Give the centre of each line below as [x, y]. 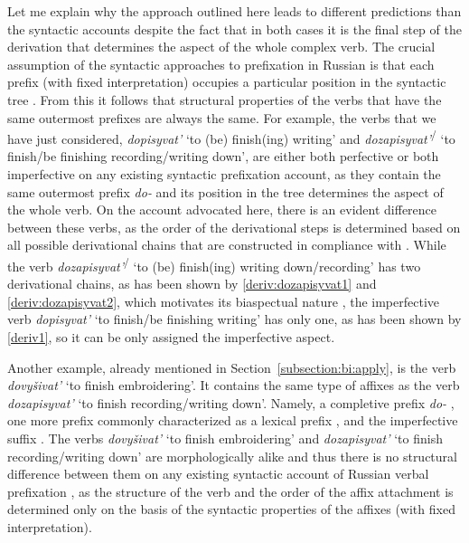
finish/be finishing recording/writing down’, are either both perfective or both [223, 156]
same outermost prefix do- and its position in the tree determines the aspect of [225, 191]
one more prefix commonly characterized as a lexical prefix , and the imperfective [233, 420]
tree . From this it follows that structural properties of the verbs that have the [225, 99]
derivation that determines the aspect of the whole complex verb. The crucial [221, 47]
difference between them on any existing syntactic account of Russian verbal [218, 474]
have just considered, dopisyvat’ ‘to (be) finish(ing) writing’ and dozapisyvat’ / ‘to [231, 137]
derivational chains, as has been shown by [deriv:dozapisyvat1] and [192, 284]
